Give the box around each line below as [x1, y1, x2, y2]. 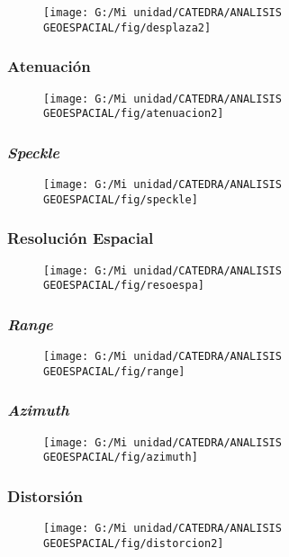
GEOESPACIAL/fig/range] [43, 364, 185, 378]
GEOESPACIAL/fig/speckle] [43, 193, 198, 206]
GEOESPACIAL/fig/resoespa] [43, 279, 204, 292]
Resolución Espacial [7, 227, 154, 249]
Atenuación [7, 55, 91, 77]
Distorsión [7, 484, 84, 507]
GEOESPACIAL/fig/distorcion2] [43, 536, 224, 550]
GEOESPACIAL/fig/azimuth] [43, 451, 198, 464]
